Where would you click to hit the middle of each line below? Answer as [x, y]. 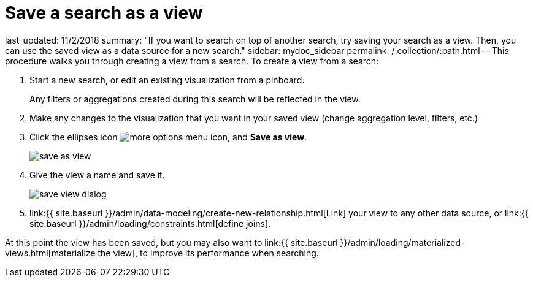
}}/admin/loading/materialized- [402, 242]
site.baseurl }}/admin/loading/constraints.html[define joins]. [150, 223]
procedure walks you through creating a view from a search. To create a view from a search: [192, 61]
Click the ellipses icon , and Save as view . [168, 137]
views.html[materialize [50, 253]
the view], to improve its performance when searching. [208, 253]
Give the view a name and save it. [97, 175]
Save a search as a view [104, 13]
